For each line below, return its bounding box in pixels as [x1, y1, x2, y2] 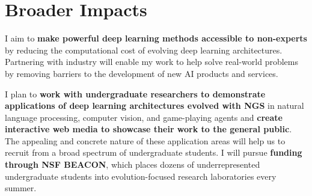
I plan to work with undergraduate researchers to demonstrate [5, 87, 266, 100]
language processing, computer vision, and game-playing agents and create [5, 111, 283, 123]
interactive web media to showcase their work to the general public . [5, 123, 292, 135]
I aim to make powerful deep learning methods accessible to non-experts [5, 32, 307, 44]
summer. [5, 182, 37, 194]
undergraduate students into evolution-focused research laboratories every [5, 170, 277, 182]
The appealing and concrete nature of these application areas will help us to [5, 134, 286, 147]
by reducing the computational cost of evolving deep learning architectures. [5, 43, 283, 56]
